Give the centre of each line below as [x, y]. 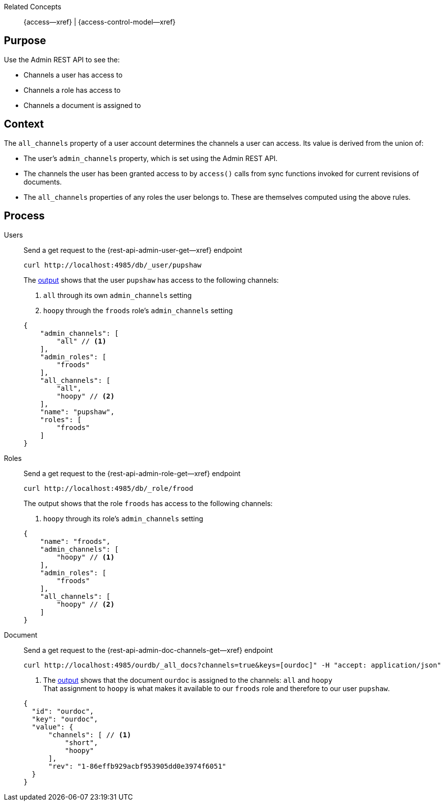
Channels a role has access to [72, 90]
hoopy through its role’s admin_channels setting [123, 518]
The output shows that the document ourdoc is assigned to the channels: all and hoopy [188, 680]
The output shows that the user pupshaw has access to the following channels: [151, 280]
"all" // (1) [81, 341]
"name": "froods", [75, 541]
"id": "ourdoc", [63, 711]
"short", [81, 742]
